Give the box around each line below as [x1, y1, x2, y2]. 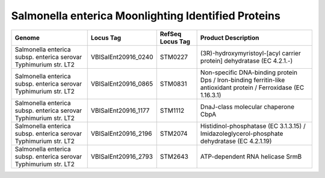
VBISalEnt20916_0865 [90, 79, 153, 87]
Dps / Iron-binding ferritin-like [200, 75, 285, 84]
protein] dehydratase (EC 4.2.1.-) [200, 56, 293, 65]
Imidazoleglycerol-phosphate [200, 129, 283, 138]
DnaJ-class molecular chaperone [200, 103, 295, 111]
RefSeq [159, 30, 182, 38]
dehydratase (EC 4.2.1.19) [200, 136, 272, 145]
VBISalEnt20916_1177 [90, 106, 150, 115]
